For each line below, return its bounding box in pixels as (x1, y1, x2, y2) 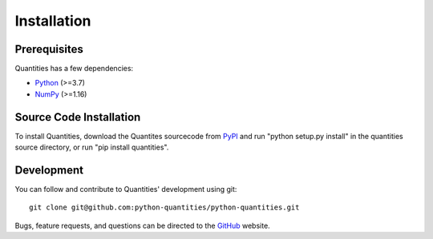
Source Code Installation (14, 110, 141, 124)
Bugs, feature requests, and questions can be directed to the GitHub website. (14, 221, 270, 230)
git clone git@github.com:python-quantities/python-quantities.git (29, 203, 300, 212)
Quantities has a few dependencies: (14, 64, 134, 74)
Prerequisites (14, 42, 83, 56)
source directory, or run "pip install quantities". (14, 142, 169, 152)
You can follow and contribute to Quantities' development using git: (14, 185, 237, 194)
